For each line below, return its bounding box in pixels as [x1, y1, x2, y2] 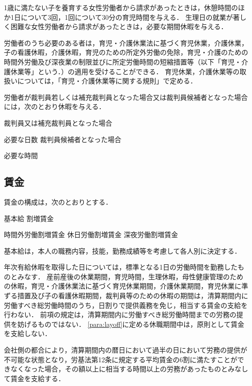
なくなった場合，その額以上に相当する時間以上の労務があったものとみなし [10, 364, 248, 374]
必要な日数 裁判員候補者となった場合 [4, 134, 122, 144]
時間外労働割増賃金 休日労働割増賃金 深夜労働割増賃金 [4, 229, 178, 240]
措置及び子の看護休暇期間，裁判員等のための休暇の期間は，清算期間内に [17, 290, 248, 301]
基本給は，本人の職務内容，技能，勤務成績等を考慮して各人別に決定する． [4, 245, 241, 256]
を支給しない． [4, 328, 51, 338]
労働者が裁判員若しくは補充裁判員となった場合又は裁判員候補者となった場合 [4, 92, 248, 102]
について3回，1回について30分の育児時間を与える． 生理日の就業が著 [20, 12, 240, 22]
